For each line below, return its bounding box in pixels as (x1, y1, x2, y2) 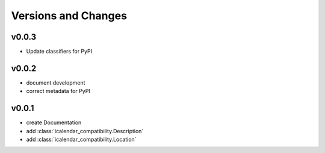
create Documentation (26, 119, 82, 126)
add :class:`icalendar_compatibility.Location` (26, 136, 137, 143)
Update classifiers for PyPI (26, 48, 93, 55)
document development (26, 79, 85, 86)
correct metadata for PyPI (26, 88, 90, 95)
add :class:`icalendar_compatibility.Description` (26, 127, 144, 134)
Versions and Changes (11, 9, 128, 22)
